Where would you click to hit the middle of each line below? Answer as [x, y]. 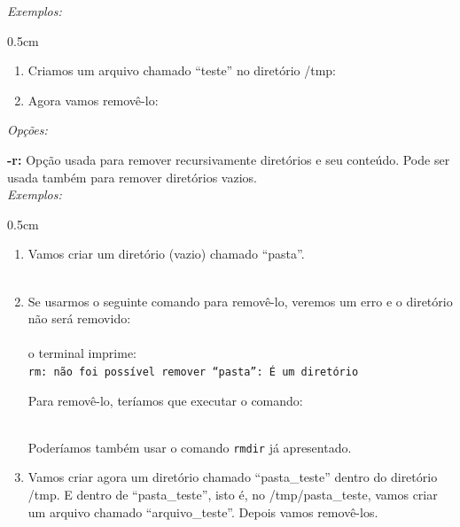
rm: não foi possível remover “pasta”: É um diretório [193, 372]
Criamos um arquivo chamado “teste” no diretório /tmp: [182, 70]
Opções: [27, 130]
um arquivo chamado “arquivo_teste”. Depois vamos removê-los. [203, 511]
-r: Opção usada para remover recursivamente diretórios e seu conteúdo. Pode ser [229, 159]
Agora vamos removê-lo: [93, 100]
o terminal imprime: [82, 353]
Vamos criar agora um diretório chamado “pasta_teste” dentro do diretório [233, 477]
